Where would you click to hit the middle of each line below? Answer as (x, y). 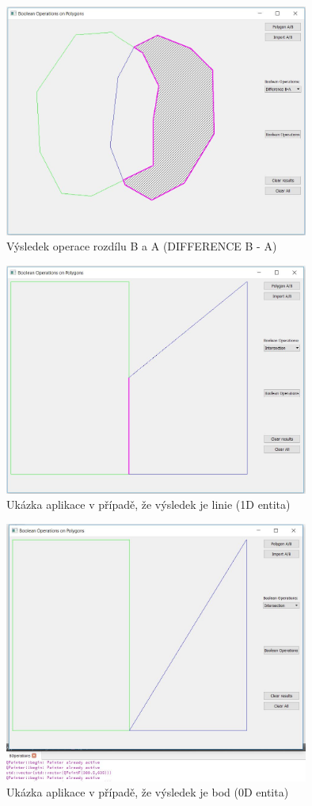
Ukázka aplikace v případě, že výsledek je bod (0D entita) (148, 792)
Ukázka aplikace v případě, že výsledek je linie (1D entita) (148, 504)
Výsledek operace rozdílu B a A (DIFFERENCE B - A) (142, 246)
